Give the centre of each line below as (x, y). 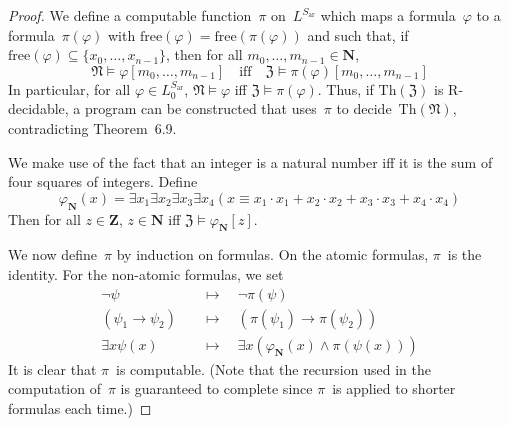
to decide (364, 108)
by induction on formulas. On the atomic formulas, (272, 254)
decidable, (38, 108)
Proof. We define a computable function (130, 15)
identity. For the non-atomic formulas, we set (146, 273)
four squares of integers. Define (103, 181)
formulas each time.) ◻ (80, 407)
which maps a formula (388, 15)
